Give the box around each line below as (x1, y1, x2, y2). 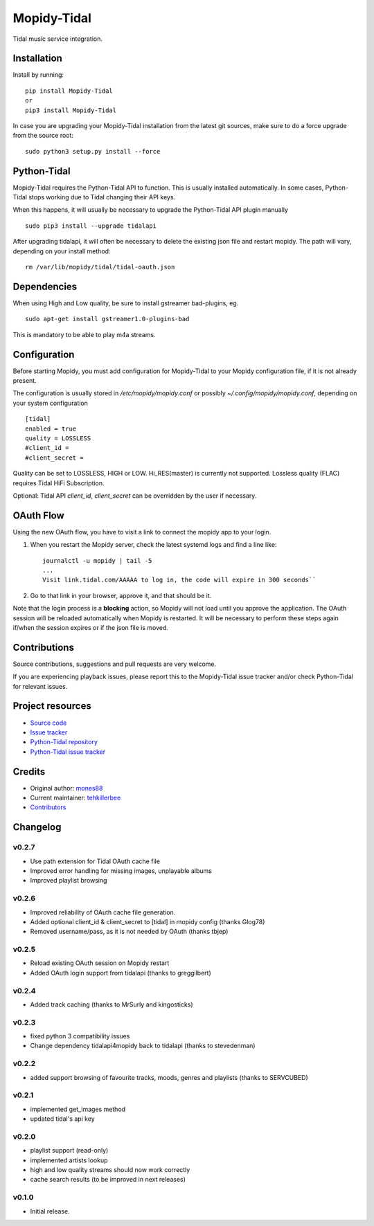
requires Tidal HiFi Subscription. (12, 478, 105, 487)
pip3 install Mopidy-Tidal (25, 106, 117, 114)
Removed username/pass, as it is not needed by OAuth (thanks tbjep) (30, 928, 229, 936)
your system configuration (12, 399, 88, 407)
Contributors (30, 803, 66, 811)
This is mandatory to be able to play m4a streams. (12, 330, 156, 339)
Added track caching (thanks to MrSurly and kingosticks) (30, 1000, 193, 1009)
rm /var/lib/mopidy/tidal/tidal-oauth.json (25, 263, 175, 271)
